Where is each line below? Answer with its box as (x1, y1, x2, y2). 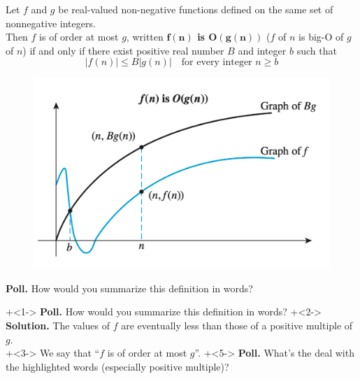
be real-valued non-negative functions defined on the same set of (58, 2, 333, 16)
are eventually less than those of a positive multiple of (121, 318, 353, 333)
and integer (238, 43, 287, 57)
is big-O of (298, 29, 344, 44)
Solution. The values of (6, 318, 110, 333)
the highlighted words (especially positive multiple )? (6, 359, 229, 373)
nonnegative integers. (6, 15, 96, 30)
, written (126, 29, 164, 44)
